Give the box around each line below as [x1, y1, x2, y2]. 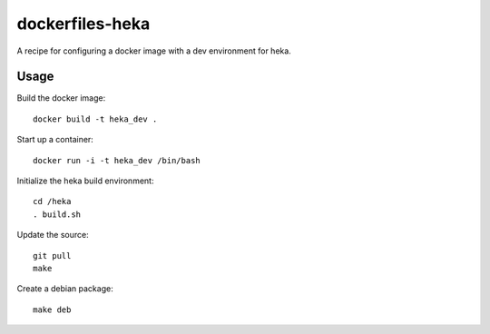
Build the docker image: [16, 93, 106, 103]
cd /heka [33, 196, 72, 207]
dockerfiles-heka [16, 14, 151, 34]
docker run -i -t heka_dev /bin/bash [33, 155, 201, 165]
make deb [33, 304, 72, 315]
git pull [33, 250, 72, 260]
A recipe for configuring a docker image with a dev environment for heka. [16, 45, 292, 56]
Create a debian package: [16, 283, 113, 294]
